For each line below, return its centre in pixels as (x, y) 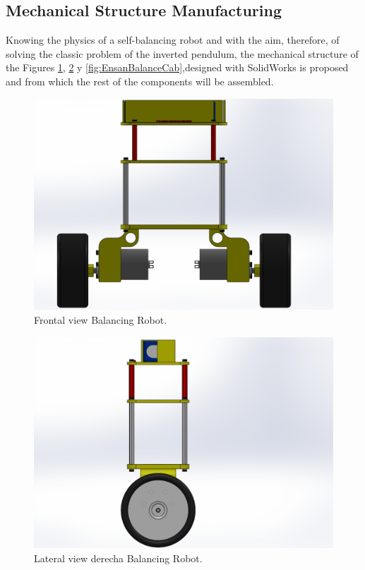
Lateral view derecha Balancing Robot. (118, 558)
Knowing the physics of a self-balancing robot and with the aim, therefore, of (173, 40)
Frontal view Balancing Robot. (101, 319)
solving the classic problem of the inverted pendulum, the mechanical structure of (182, 53)
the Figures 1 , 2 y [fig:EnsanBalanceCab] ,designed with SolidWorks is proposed (177, 67)
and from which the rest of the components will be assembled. (140, 81)
